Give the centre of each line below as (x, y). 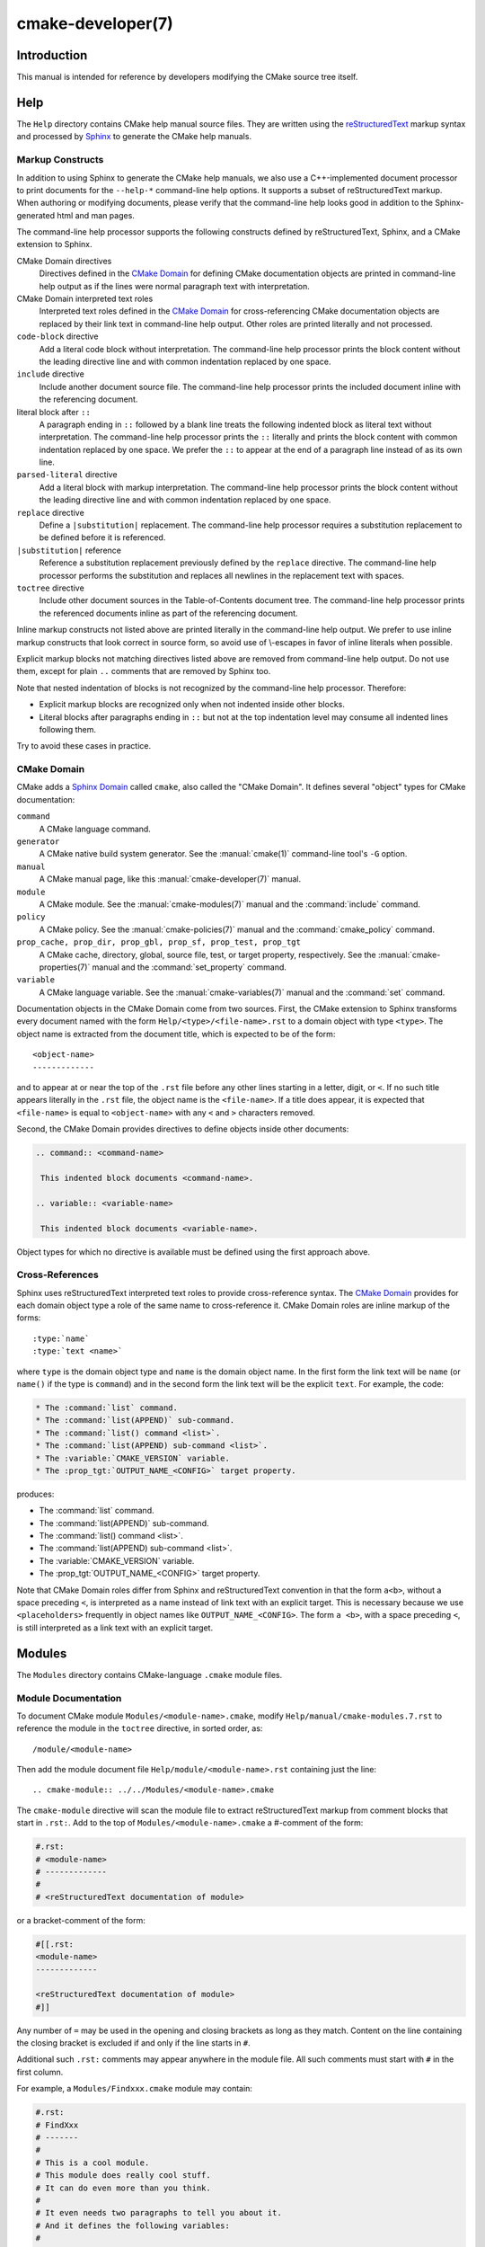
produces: (35, 1494)
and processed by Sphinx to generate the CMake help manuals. (134, 137)
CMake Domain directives (64, 261)
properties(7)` (65, 967)
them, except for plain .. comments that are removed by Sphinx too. (144, 671)
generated (36, 215)
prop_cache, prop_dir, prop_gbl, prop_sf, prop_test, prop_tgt (159, 942)
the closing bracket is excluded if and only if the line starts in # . (133, 2043)
